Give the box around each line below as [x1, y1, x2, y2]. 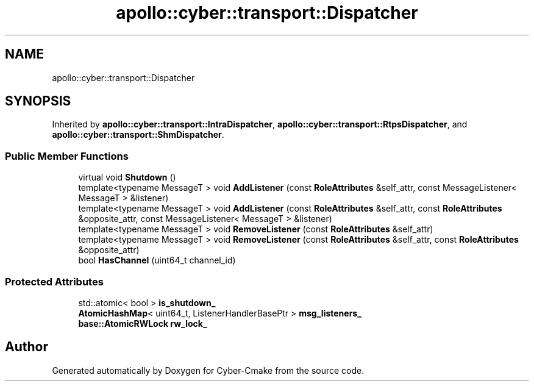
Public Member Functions [5, 149, 129, 162]
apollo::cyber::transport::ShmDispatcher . [52, 129, 224, 140]
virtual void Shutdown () [78, 172, 176, 183]
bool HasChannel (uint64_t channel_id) [78, 255, 236, 266]
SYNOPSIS [5, 93, 71, 109]
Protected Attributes [5, 275, 104, 288]
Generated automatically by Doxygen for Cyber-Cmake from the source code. [52, 365, 365, 376]
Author [5, 339, 48, 355]
